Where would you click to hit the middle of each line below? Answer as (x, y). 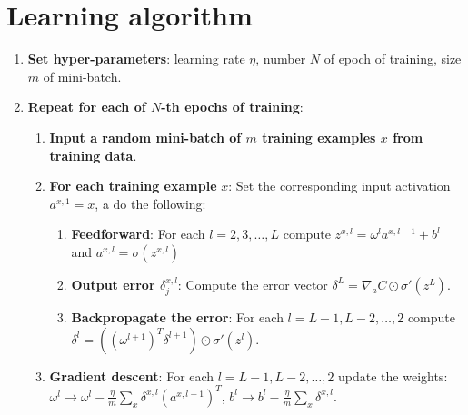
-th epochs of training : (232, 107)
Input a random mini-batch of (145, 137)
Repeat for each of (87, 107)
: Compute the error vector (253, 284)
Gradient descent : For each (132, 375)
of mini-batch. (82, 76)
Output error (113, 284)
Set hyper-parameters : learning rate (136, 59)
